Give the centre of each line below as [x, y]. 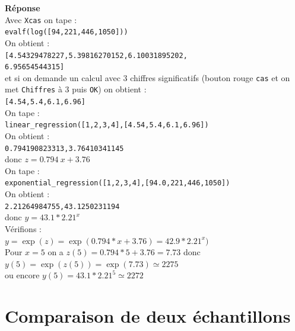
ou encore [22, 275]
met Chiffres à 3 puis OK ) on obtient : [76, 89]
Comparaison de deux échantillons [148, 316]
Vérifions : [23, 228]
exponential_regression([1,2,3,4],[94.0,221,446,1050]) [118, 183]
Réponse [23, 8]
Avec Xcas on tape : [41, 19]
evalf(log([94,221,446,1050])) [66, 32]
